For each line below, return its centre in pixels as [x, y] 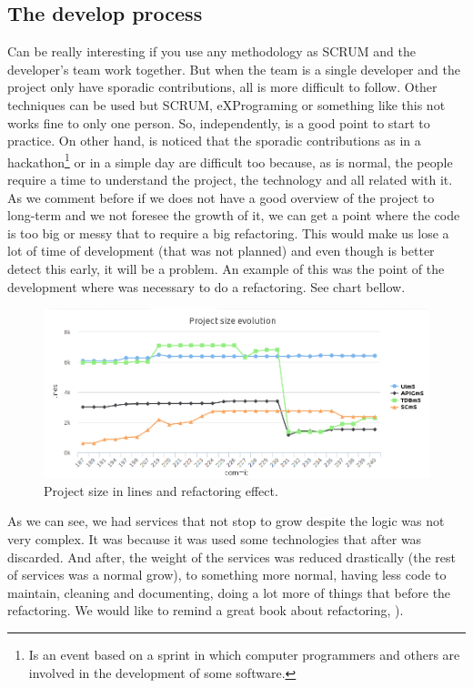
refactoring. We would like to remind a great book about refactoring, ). [206, 610]
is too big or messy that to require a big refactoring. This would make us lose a [228, 233]
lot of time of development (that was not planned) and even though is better [221, 251]
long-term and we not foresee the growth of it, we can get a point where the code [234, 215]
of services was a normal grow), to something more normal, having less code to [227, 575]
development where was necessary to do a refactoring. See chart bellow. [206, 286]
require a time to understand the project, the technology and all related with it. [230, 180]
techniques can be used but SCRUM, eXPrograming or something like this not [226, 104]
